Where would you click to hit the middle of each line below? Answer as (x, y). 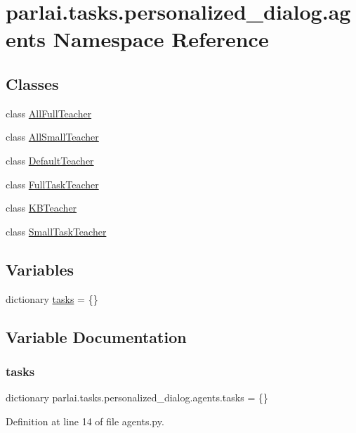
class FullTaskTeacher (52, 184)
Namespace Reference (161, 39)
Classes (32, 83)
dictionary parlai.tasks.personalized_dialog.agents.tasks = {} (137, 398)
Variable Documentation (96, 336)
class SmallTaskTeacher (56, 231)
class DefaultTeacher (50, 160)
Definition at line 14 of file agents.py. (85, 421)
